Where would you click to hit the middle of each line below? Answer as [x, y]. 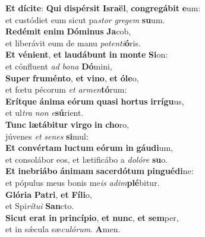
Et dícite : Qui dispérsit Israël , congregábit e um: [103, 8]
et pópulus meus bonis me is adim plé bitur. [83, 182]
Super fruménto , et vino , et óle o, [72, 78]
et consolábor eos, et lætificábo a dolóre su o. [87, 159]
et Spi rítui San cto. [40, 206]
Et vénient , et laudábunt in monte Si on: [87, 54]
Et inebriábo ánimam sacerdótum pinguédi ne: [100, 171]
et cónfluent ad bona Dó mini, [59, 66]
